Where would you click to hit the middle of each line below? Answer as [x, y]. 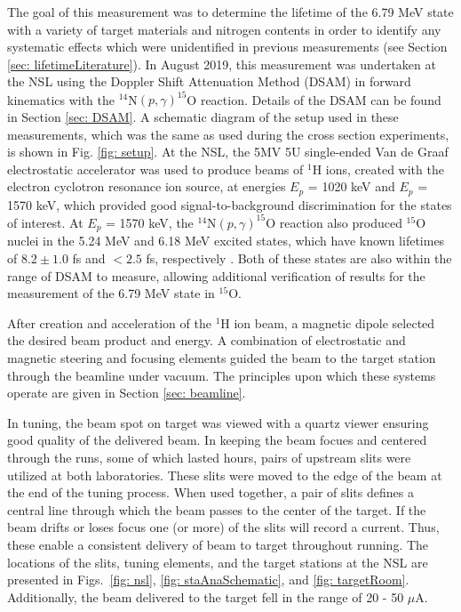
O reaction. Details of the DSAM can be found [314, 99]
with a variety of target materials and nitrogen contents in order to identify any [224, 29]
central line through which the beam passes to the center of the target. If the [217, 509]
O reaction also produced [334, 222]
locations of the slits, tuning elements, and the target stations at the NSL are [218, 562]
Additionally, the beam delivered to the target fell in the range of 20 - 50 [206, 596]
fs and [89, 258]
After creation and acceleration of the [109, 322]
